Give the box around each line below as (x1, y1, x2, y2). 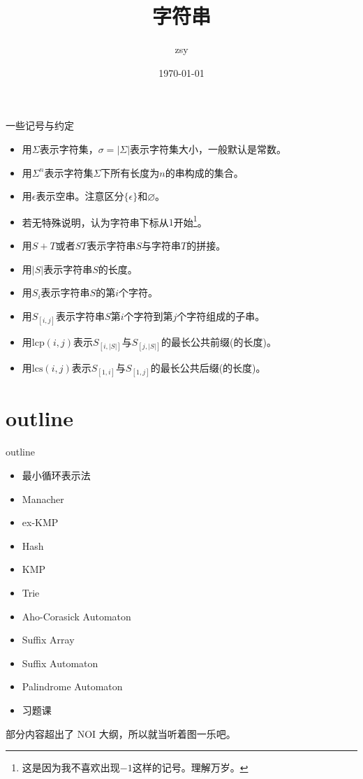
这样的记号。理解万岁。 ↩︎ (132, 760, 249, 775)
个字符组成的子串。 (177, 308, 265, 323)
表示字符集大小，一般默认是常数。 (130, 141, 287, 156)
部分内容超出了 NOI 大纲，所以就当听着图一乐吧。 (6, 726, 236, 741)
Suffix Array (22, 632, 75, 647)
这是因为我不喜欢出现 (22, 760, 120, 775)
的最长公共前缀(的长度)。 (161, 334, 276, 349)
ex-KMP (22, 515, 59, 530)
